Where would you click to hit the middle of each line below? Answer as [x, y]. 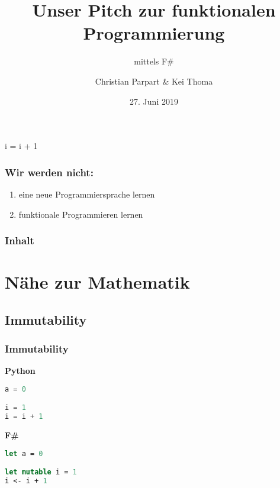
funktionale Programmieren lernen [81, 214]
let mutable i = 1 [41, 472]
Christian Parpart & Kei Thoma [154, 81]
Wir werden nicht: [49, 172]
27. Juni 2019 [154, 101]
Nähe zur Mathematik [97, 282]
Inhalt [20, 240]
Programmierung [154, 33]
